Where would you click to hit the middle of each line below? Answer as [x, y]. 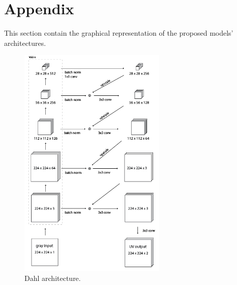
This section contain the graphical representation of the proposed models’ [119, 33]
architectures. [25, 43]
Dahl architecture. [53, 278]
